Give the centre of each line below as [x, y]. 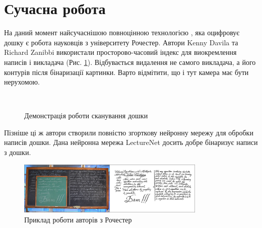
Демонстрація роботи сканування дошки [86, 116]
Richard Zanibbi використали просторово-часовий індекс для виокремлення [120, 52]
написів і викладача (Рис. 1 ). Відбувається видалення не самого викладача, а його [130, 62]
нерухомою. [22, 82]
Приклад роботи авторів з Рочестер [78, 219]
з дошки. [18, 152]
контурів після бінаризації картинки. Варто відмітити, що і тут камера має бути [126, 72]
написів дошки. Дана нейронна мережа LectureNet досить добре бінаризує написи [131, 142]
